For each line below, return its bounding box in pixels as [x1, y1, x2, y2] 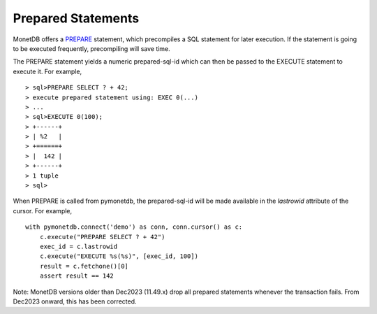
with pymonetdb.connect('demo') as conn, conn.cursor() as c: [25, 223, 243, 231]
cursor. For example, [13, 206, 73, 215]
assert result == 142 [39, 272, 114, 280]
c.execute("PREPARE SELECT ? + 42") [39, 233, 165, 241]
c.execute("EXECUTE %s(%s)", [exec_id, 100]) [39, 252, 199, 260]
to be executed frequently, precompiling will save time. [13, 44, 170, 52]
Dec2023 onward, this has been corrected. [13, 297, 137, 306]
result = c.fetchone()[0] [39, 262, 129, 270]
